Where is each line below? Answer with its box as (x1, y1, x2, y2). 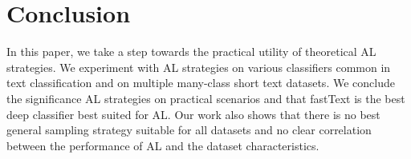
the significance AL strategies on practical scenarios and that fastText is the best (6, 89, 405, 106)
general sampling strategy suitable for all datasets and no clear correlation (6, 121, 372, 138)
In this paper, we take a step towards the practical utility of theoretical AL (6, 43, 376, 60)
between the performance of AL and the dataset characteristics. (6, 137, 319, 153)
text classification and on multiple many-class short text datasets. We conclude (6, 74, 395, 91)
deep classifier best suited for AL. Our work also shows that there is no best (6, 105, 380, 122)
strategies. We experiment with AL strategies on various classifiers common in (6, 58, 391, 75)
